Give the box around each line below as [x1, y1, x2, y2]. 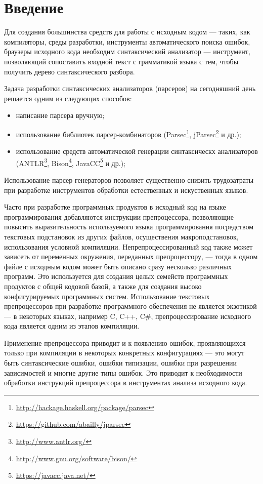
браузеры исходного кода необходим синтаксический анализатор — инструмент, [4, 46, 250, 57]
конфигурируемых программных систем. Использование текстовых [4, 291, 210, 301]
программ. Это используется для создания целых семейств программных [4, 271, 228, 281]
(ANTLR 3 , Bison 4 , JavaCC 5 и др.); [16, 156, 125, 168]
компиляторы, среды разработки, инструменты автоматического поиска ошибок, [4, 36, 250, 47]
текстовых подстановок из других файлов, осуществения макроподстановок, [4, 231, 239, 241]
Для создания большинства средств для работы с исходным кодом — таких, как [4, 26, 250, 37]
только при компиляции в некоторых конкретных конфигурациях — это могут [4, 347, 245, 358]
